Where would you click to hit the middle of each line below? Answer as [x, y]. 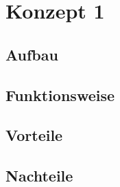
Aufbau [32, 54]
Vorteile [34, 135]
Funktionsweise [60, 95]
